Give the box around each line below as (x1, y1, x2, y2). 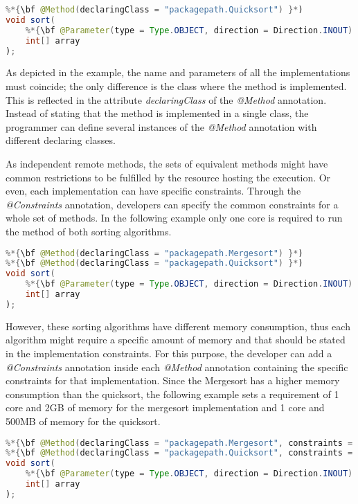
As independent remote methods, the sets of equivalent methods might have (6, 156, 328, 170)
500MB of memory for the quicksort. (6, 413, 161, 428)
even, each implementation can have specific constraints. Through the (6, 183, 301, 198)
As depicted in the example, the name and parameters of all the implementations (6, 65, 350, 80)
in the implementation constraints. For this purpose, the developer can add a (6, 345, 332, 360)
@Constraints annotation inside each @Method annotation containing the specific (6, 359, 348, 374)
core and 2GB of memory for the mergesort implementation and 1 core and (6, 400, 325, 415)
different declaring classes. (6, 133, 116, 147)
